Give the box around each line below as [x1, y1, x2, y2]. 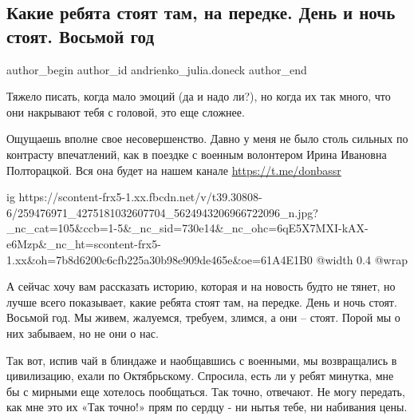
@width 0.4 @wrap [316, 251, 408, 267]
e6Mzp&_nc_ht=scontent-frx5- [6, 235, 161, 252]
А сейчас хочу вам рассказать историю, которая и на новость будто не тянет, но [6, 278, 396, 295]
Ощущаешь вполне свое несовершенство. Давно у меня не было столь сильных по [6, 130, 408, 147]
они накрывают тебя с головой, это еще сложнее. [6, 103, 245, 120]
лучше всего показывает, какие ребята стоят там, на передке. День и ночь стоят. [6, 293, 397, 310]
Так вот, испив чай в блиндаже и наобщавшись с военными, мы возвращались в [6, 351, 397, 368]
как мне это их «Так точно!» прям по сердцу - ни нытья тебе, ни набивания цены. [6, 398, 408, 415]
